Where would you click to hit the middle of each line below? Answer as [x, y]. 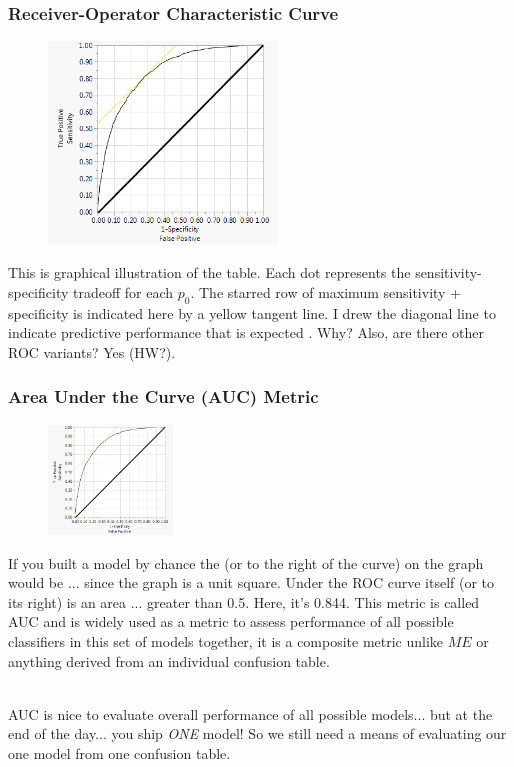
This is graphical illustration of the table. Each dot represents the [209, 272]
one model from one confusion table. [119, 752]
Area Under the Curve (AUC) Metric [163, 396]
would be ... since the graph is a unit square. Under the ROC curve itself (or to [251, 582]
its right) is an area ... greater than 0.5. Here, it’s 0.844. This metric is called [244, 601]
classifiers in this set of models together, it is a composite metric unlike [226, 640]
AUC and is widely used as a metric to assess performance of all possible [231, 621]
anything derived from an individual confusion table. [169, 660]
